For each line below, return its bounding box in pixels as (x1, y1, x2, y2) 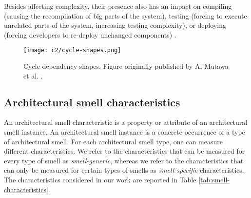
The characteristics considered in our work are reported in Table (4, 174, 196, 184)
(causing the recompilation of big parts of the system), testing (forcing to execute (4, 10, 247, 20)
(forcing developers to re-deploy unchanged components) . (4, 29, 176, 40)
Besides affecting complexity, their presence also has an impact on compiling (4, 1, 232, 11)
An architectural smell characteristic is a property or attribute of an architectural (4, 117, 248, 127)
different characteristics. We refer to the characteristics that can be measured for (4, 146, 245, 156)
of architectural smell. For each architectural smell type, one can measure (4, 136, 223, 146)
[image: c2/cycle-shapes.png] (23, 47, 121, 54)
